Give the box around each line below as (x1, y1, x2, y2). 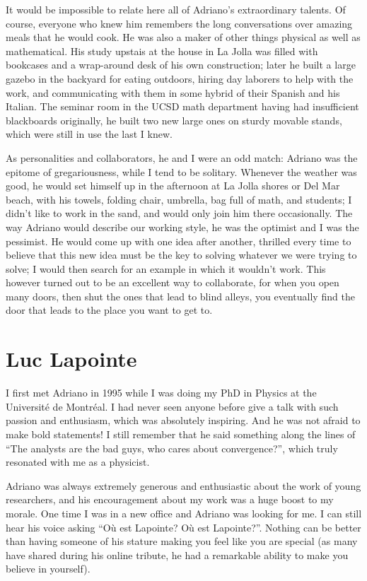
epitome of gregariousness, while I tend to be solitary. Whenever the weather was (6, 164, 357, 179)
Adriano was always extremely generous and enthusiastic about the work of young (6, 478, 361, 493)
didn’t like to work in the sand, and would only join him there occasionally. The (6, 206, 353, 221)
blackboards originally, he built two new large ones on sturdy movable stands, (6, 112, 342, 127)
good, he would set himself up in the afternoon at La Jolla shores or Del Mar (6, 178, 340, 193)
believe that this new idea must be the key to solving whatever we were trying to (6, 247, 357, 262)
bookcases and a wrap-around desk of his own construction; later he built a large (6, 57, 356, 72)
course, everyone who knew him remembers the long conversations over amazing (6, 16, 353, 30)
